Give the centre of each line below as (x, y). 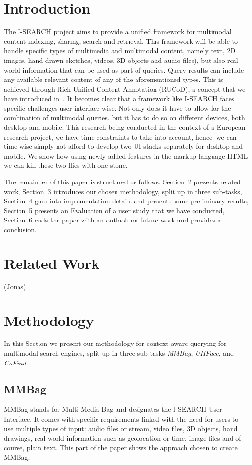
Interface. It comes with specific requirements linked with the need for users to (121, 419)
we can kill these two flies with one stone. (66, 165)
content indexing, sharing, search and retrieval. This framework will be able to (121, 41)
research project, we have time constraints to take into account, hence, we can (120, 136)
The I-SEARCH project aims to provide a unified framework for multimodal (118, 31)
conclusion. (20, 229)
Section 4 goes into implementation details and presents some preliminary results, (126, 201)
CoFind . (16, 362)
